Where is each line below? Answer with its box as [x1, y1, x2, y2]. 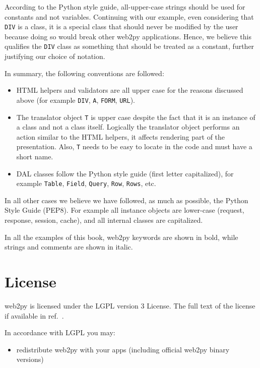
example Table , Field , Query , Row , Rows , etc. [16, 178, 156, 189]
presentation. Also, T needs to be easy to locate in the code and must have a [16, 141, 252, 152]
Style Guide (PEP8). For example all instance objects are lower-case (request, [5, 205, 244, 215]
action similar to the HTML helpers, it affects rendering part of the [16, 131, 225, 142]
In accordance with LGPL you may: [5, 327, 115, 338]
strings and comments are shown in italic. [5, 241, 133, 252]
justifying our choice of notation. [5, 51, 105, 62]
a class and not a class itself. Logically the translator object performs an [16, 121, 240, 132]
